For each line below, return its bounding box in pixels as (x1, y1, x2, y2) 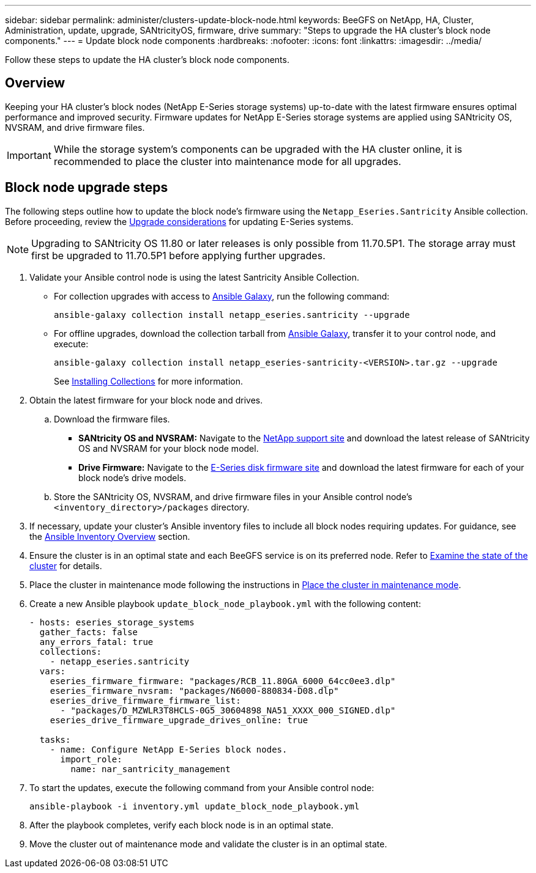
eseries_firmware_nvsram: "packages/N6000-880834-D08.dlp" (50, 685, 339, 696)
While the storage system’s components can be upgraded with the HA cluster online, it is (53, 142, 463, 155)
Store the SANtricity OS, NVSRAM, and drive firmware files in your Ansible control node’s (54, 491, 412, 502)
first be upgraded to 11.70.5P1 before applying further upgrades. (31, 249, 326, 262)
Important (7, 149, 51, 161)
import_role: (60, 754, 122, 764)
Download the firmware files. (54, 413, 170, 424)
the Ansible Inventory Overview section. (29, 531, 190, 542)
